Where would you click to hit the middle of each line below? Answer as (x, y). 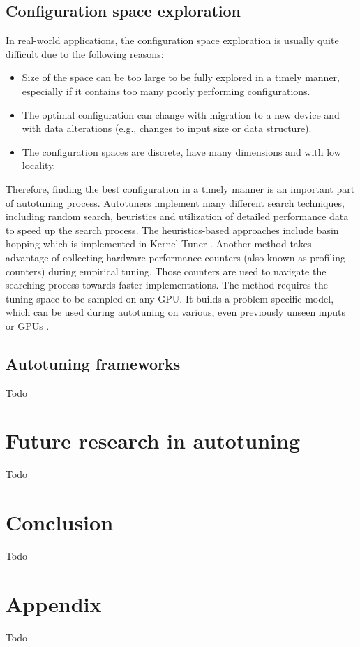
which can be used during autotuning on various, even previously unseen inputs (176, 312)
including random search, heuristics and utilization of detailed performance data (177, 216)
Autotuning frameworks (93, 363)
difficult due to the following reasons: (85, 53)
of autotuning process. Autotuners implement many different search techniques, (175, 202)
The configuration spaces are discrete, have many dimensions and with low (181, 151)
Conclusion (60, 522)
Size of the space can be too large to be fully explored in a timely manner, (181, 77)
